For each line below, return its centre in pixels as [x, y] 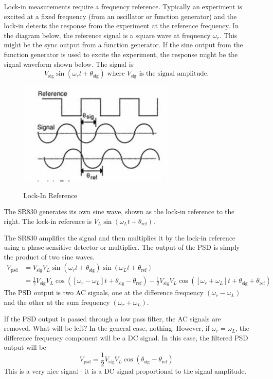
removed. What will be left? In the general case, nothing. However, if [107, 328]
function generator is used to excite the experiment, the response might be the [121, 54]
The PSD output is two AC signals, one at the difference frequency [104, 292]
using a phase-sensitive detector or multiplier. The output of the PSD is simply [122, 247]
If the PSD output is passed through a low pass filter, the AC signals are [112, 318]
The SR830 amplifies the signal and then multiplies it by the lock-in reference [120, 237]
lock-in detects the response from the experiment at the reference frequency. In [121, 26]
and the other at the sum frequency [57, 302]
